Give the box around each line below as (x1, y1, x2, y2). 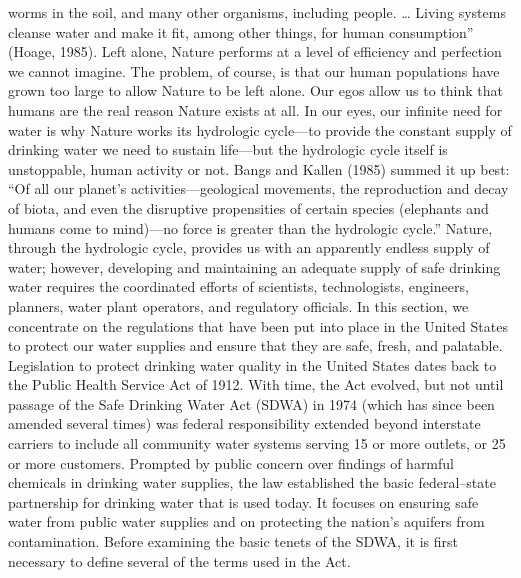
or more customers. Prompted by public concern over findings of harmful (8, 452, 454, 473)
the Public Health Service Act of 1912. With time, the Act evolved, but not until (8, 374, 504, 395)
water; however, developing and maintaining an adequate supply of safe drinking (8, 256, 501, 277)
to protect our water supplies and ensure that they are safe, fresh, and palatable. (8, 335, 503, 356)
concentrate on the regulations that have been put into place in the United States (8, 315, 508, 336)
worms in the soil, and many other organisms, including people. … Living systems (8, 2, 506, 22)
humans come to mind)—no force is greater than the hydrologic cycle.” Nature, (8, 217, 493, 238)
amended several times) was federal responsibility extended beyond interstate (8, 413, 481, 434)
